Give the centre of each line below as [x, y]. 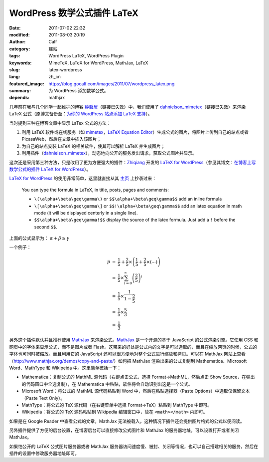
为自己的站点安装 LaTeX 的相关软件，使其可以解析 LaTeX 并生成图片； [93, 146]
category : [20, 49]
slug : [14, 69]
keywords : [20, 63]
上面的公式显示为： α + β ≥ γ [39, 238]
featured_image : [27, 84]
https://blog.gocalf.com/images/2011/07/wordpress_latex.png [112, 84]
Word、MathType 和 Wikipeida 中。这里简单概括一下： [65, 368]
